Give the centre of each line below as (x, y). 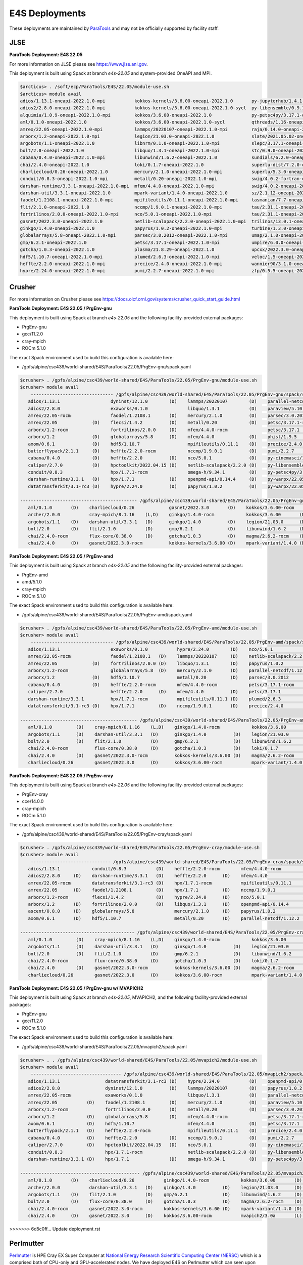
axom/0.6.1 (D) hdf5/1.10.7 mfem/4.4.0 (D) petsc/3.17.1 (164, 1124)
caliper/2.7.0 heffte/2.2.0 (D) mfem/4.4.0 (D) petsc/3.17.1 (155, 692)
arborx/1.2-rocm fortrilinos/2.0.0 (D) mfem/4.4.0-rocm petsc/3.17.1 (164, 430)
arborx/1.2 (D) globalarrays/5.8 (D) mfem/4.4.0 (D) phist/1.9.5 (163, 437)
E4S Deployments (47, 13)
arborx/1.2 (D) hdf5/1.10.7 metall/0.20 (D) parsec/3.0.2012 (158, 678)
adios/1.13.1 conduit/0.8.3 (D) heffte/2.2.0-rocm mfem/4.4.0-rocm (155, 869)
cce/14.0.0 (33, 802)
